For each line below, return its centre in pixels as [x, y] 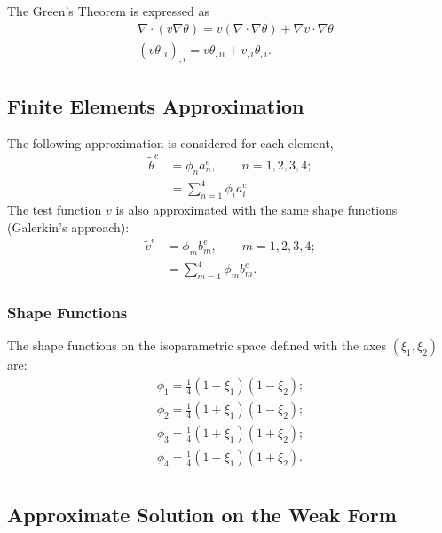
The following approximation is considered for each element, [170, 142]
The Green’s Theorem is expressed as [109, 11]
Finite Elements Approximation [156, 105]
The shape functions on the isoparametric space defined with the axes [197, 345]
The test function [55, 210]
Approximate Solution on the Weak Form [202, 514]
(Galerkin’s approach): [68, 227]
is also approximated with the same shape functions [257, 210]
